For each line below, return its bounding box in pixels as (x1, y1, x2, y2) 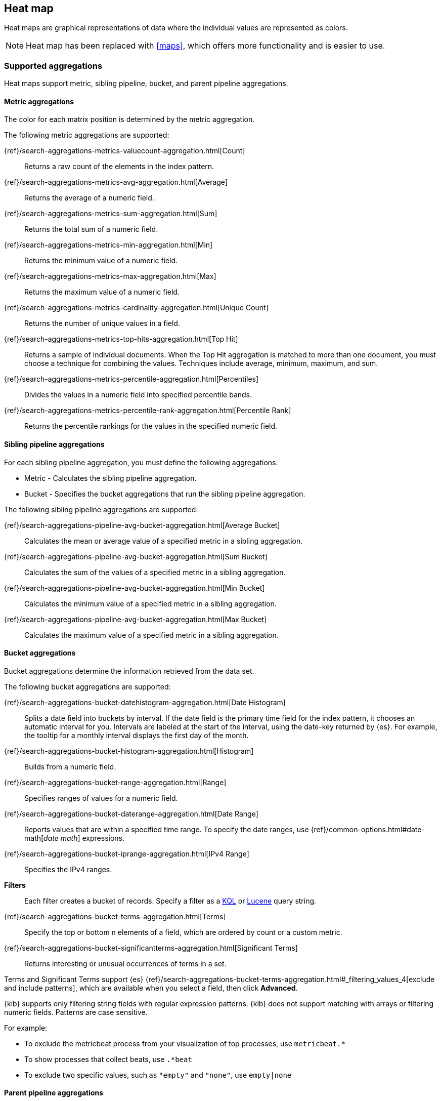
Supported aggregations (4, 60, 103, 71)
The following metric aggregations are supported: (4, 131, 169, 140)
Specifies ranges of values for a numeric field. (24, 793, 178, 802)
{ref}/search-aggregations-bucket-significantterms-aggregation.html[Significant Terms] (4, 943, 298, 952)
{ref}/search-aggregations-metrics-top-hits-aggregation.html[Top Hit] (4, 335, 238, 344)
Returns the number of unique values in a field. (24, 319, 180, 328)
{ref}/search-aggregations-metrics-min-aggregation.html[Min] (4, 240, 213, 250)
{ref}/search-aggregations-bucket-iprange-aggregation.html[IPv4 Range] (4, 849, 249, 858)
